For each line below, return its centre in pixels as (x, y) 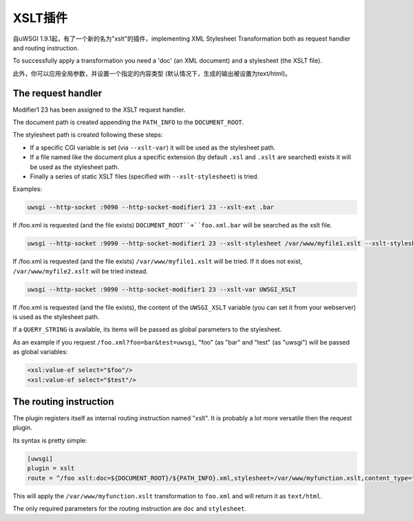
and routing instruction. (46, 48)
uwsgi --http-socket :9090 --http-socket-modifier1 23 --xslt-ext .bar (151, 207)
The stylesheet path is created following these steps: (88, 135)
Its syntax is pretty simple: (50, 440)
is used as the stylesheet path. (56, 317)
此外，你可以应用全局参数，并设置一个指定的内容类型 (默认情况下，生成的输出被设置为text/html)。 (152, 73)
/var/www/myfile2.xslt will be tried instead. (80, 271)
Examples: (28, 189)
